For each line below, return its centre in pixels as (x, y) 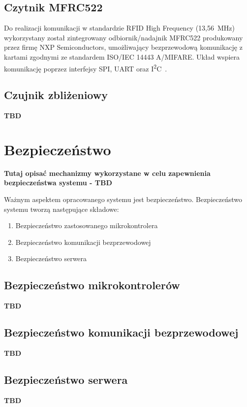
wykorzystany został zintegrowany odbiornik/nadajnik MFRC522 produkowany (123, 37)
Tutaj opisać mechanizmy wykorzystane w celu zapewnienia (107, 173)
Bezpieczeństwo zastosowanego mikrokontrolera (87, 225)
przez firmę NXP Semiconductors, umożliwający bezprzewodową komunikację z (123, 47)
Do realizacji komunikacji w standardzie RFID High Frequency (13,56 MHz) (120, 28)
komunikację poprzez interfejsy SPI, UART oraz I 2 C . (86, 68)
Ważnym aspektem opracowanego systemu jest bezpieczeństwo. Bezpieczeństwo (123, 199)
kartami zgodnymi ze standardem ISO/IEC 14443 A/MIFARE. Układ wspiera (122, 56)
